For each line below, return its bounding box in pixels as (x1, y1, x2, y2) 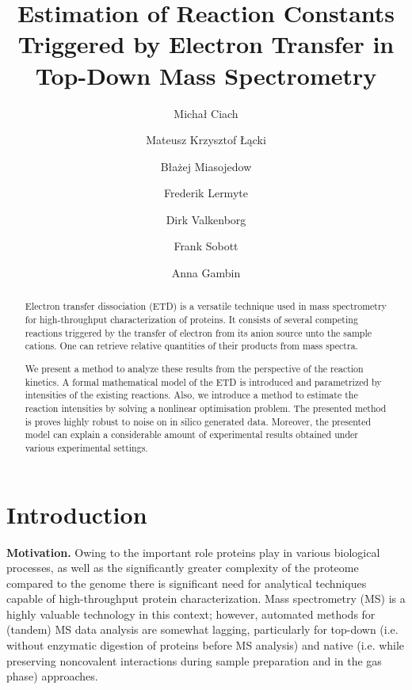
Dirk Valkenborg (166, 211, 246, 227)
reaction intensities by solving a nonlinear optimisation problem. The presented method (25, 401, 387, 414)
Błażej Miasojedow (160, 158, 252, 174)
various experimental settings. (25, 440, 148, 454)
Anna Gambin (171, 265, 241, 281)
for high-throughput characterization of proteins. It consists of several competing (25, 313, 358, 326)
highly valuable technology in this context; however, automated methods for (6, 605, 376, 622)
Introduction (6, 497, 147, 530)
